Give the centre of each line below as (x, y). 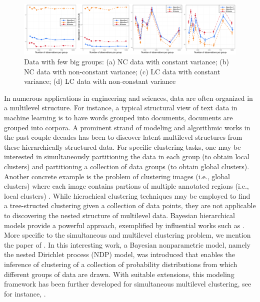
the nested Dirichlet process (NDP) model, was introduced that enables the (119, 254)
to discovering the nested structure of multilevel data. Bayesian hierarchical (119, 215)
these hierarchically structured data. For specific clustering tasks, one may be (122, 147)
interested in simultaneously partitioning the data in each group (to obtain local (127, 156)
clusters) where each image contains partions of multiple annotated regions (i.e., (126, 186)
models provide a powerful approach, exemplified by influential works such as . (124, 225)
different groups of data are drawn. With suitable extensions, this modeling (119, 274)
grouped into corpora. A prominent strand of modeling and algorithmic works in (127, 127)
